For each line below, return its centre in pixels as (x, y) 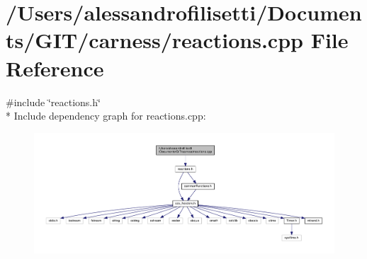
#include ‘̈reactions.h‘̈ (53, 102)
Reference (55, 68)
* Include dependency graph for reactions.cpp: (106, 116)
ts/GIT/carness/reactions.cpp (154, 40)
